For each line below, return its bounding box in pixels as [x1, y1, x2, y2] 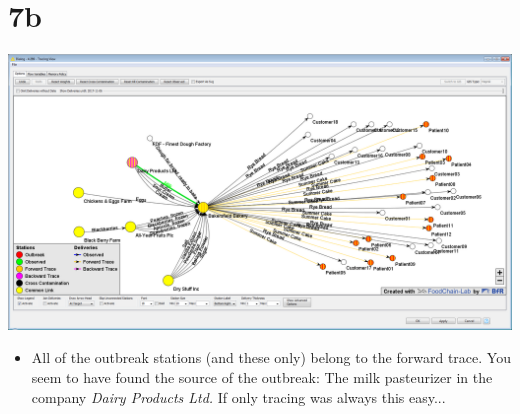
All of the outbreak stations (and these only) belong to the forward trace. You [31, 347, 511, 368]
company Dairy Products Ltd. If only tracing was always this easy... [31, 386, 446, 407]
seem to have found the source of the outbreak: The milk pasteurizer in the [31, 366, 493, 387]
